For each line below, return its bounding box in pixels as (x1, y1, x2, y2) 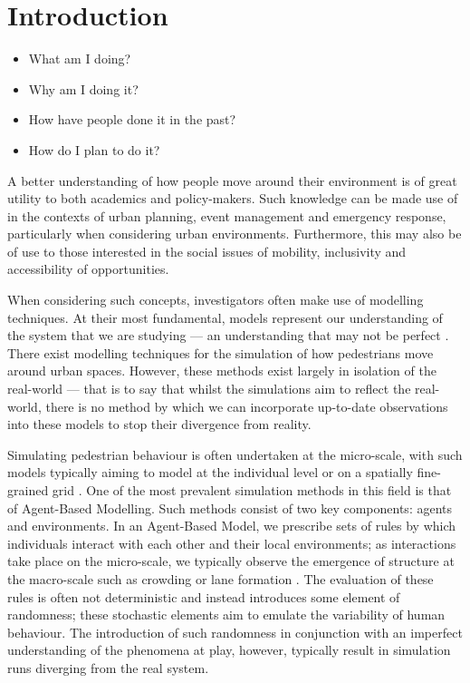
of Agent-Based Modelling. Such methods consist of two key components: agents (7, 498, 453, 517)
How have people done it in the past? (28, 110, 236, 129)
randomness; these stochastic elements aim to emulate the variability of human (7, 605, 446, 624)
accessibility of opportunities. (7, 259, 169, 278)
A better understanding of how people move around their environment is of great (7, 171, 457, 190)
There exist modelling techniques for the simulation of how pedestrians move (7, 343, 434, 362)
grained (7, 481, 49, 499)
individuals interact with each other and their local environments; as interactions (7, 533, 456, 552)
